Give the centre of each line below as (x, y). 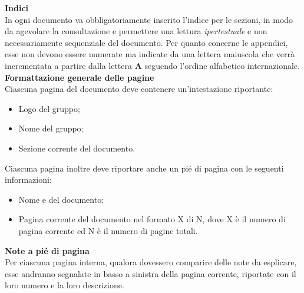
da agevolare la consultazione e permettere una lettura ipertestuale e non (136, 31)
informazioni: (28, 180)
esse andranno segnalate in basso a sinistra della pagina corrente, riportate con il (151, 273)
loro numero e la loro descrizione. (65, 285)
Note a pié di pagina (47, 250)
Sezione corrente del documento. (77, 148)
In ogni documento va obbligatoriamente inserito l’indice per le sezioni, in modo (149, 19)
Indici (17, 8)
